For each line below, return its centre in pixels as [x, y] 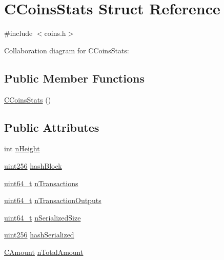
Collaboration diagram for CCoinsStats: [67, 50]
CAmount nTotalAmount [44, 252]
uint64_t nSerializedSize [43, 217]
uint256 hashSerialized [39, 235]
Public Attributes [52, 127]
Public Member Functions [74, 78]
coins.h [55, 33]
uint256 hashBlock [33, 165]
